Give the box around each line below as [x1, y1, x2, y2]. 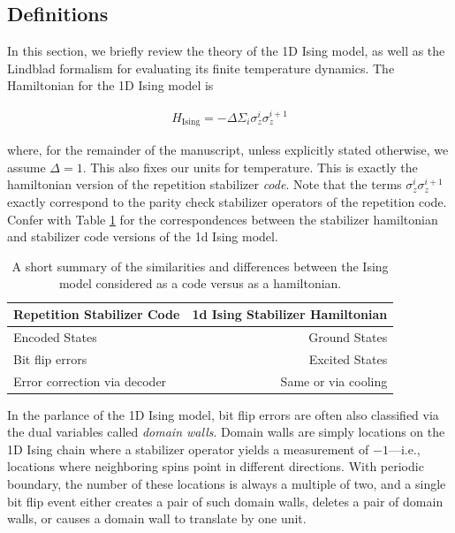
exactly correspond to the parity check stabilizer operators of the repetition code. [7, 193, 447, 211]
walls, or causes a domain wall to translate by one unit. [7, 509, 307, 528]
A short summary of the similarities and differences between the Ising [11, 256, 389, 275]
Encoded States [13, 327, 97, 346]
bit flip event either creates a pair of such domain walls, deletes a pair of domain [7, 491, 444, 510]
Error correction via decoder [13, 371, 167, 390]
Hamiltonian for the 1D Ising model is [7, 76, 214, 95]
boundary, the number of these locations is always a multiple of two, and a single [7, 475, 446, 492]
